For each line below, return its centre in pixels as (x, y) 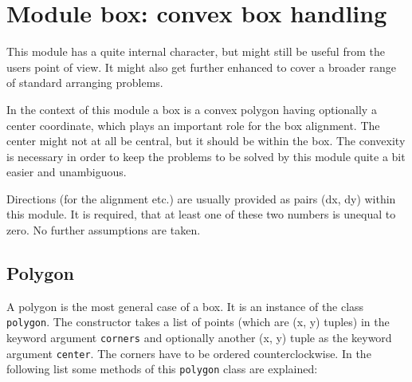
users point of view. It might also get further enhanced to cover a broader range (201, 67)
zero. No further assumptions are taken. (104, 230)
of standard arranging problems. (85, 83)
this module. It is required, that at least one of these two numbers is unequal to (201, 214)
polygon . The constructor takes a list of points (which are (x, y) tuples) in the (198, 322)
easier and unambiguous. (67, 172)
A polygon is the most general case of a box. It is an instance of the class (185, 306)
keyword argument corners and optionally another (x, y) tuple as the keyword (199, 338)
